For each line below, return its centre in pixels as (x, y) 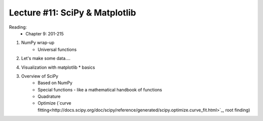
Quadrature (49, 96)
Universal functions (57, 49)
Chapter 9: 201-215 (45, 33)
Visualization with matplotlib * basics (58, 67)
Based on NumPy (55, 83)
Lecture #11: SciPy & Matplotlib (73, 13)
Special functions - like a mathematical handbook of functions (100, 90)
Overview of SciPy (40, 76)
